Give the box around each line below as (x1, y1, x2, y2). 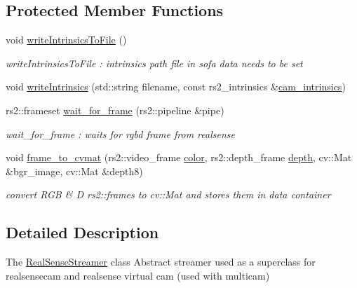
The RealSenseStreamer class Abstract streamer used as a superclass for (6, 254, 316, 269)
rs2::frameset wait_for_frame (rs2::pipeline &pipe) (6, 102, 224, 117)
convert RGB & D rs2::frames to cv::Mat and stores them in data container (6, 187, 331, 202)
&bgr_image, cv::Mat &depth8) (6, 163, 143, 178)
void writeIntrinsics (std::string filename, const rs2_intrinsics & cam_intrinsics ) (6, 79, 346, 94)
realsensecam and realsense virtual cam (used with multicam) (6, 268, 270, 282)
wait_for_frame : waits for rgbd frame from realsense (6, 126, 235, 141)
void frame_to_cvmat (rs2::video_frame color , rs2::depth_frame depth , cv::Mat (6, 150, 352, 165)
